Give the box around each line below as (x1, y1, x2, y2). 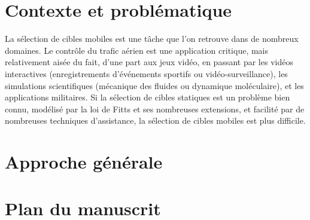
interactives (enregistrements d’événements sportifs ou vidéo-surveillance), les (5, 67, 288, 80)
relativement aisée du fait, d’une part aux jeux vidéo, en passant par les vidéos (5, 56, 293, 68)
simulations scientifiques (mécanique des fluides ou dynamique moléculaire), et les (5, 79, 304, 91)
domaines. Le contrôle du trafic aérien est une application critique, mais (5, 44, 269, 56)
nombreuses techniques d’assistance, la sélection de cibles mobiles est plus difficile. (5, 114, 306, 127)
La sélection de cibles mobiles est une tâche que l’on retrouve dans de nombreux (5, 32, 299, 45)
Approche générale (5, 149, 163, 174)
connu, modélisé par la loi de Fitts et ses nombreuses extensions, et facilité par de (5, 102, 305, 115)
